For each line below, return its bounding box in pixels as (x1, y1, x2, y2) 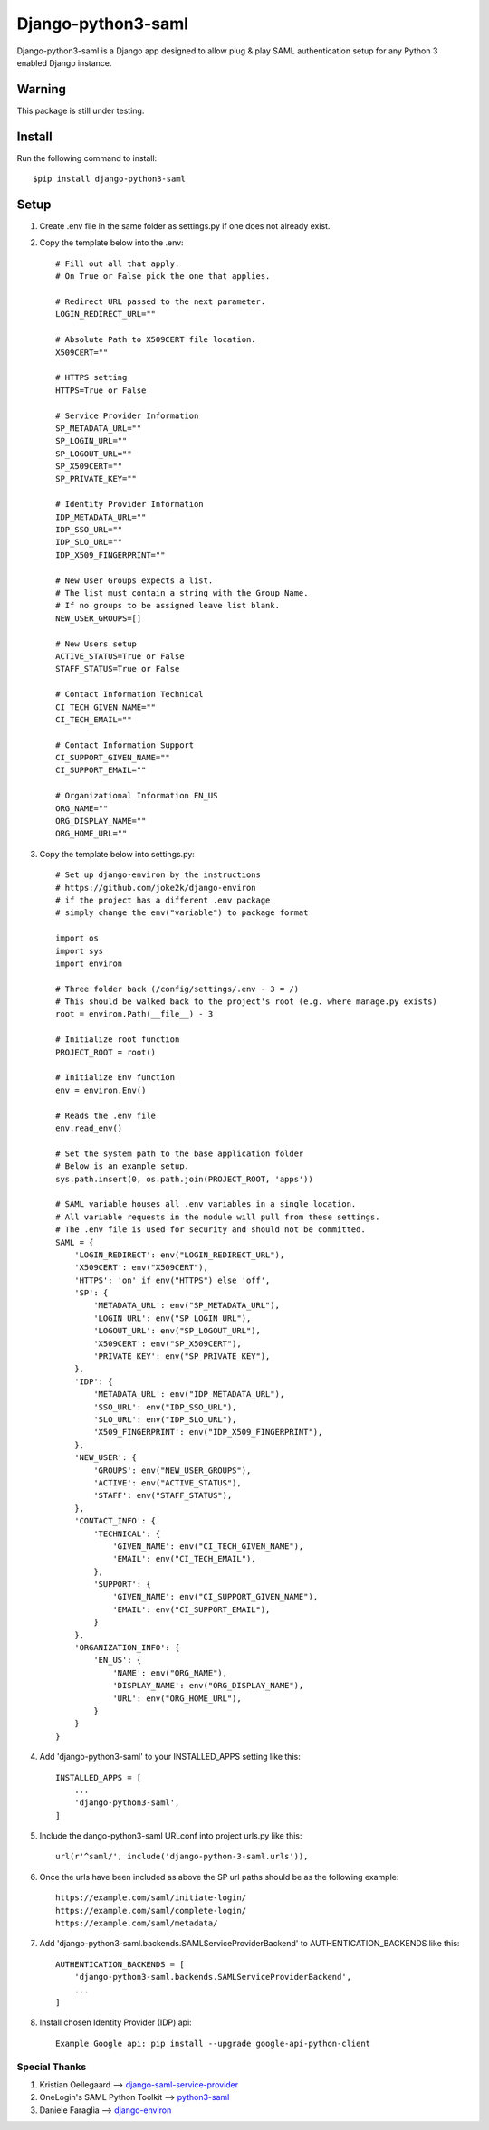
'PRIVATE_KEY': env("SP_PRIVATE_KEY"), (93, 1352, 271, 1361)
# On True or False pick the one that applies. (55, 272, 271, 282)
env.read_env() (55, 1123, 123, 1133)
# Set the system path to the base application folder (55, 1148, 304, 1159)
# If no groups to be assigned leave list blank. (55, 600, 281, 611)
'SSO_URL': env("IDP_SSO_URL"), (93, 1401, 237, 1412)
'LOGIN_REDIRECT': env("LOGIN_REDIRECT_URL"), (73, 1249, 285, 1260)
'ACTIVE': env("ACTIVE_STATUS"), (93, 1477, 242, 1488)
